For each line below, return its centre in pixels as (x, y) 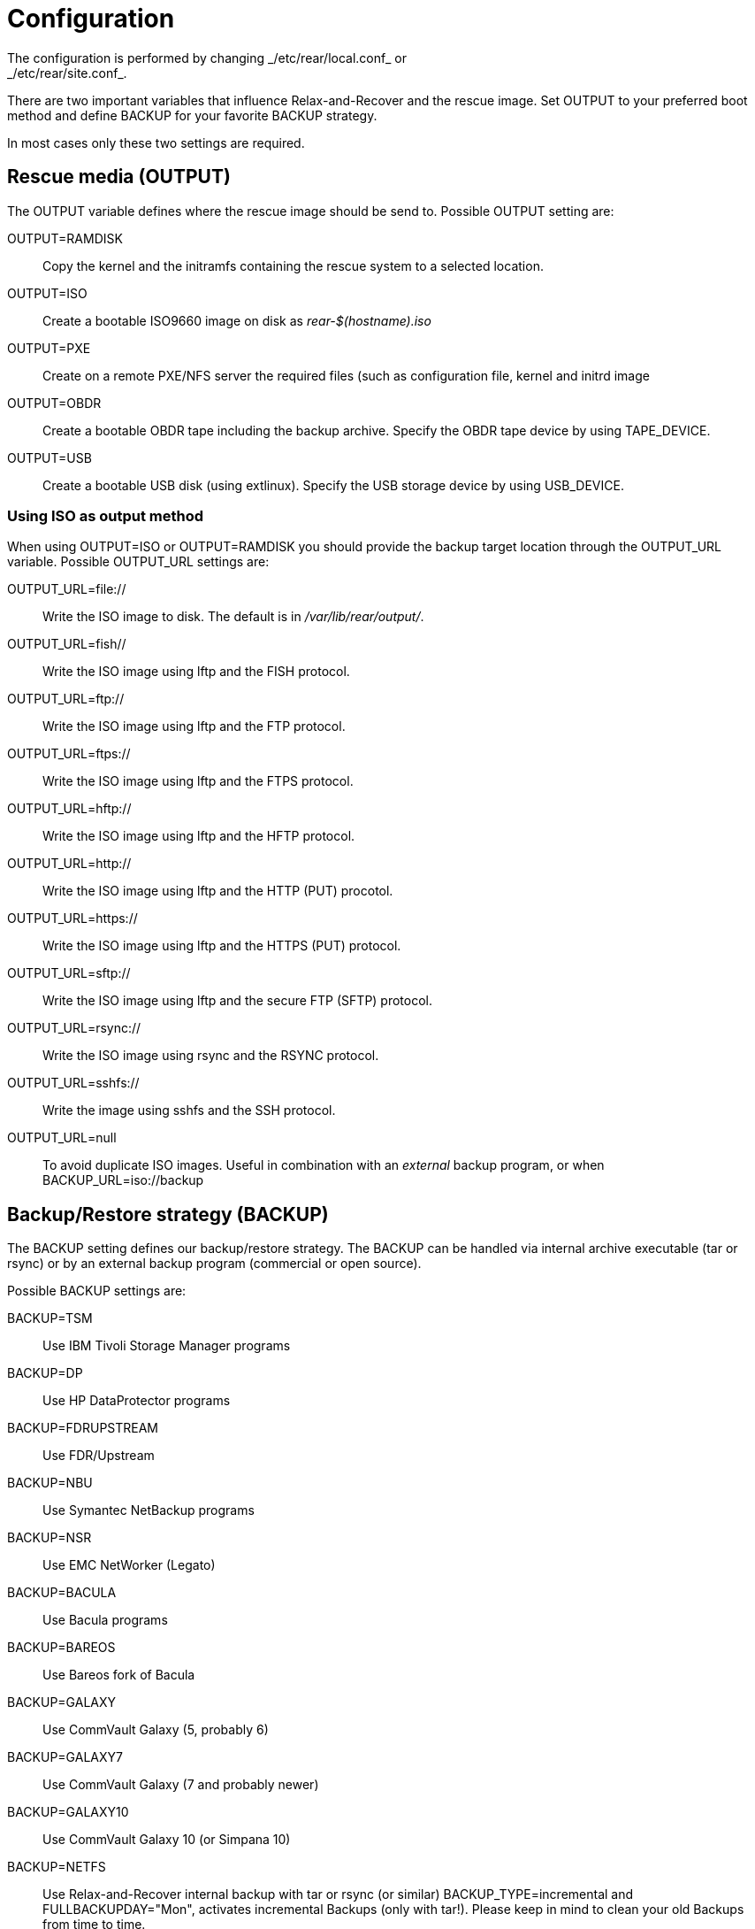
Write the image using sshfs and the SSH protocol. (189, 1111)
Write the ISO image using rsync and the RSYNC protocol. (211, 1056)
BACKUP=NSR (50, 1538)
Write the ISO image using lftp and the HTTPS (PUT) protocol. (222, 946)
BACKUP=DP (45, 1373)
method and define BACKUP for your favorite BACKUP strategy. (192, 115)
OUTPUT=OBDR (54, 403)
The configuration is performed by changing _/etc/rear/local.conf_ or (207, 58)
